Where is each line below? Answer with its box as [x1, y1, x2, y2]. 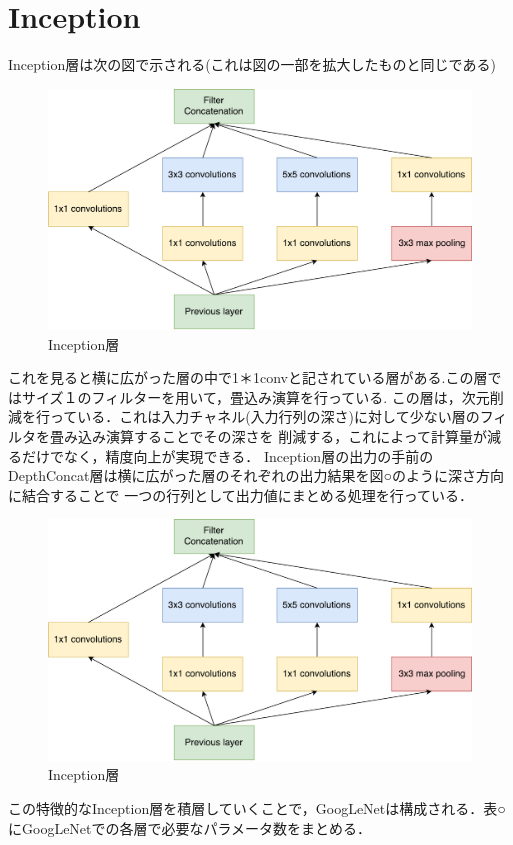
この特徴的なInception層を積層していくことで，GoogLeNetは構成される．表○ [8, 798, 506, 819]
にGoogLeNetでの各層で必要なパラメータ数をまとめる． [8, 817, 372, 838]
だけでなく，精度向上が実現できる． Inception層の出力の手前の [21, 445, 434, 466]
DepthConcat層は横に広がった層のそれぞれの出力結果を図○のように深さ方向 [8, 465, 504, 486]
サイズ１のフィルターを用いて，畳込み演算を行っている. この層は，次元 [21, 386, 490, 407]
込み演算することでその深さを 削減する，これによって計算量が [77, 426, 488, 447]
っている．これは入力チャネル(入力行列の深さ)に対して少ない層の [49, 406, 480, 427]
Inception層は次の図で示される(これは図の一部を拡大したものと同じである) [8, 54, 496, 75]
